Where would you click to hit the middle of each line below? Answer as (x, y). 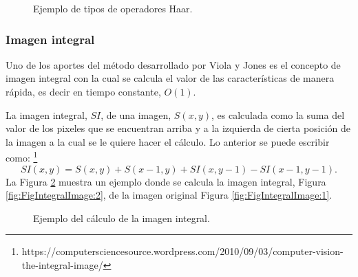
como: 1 (22, 157)
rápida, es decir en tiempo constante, (83, 91)
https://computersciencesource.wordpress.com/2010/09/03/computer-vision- (182, 251)
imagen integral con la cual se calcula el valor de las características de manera (170, 78)
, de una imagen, (136, 114)
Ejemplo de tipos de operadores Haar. (113, 8)
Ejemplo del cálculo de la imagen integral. (122, 218)
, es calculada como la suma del (278, 114)
